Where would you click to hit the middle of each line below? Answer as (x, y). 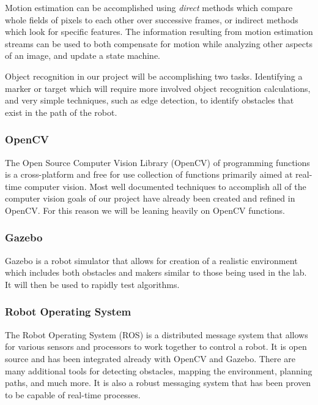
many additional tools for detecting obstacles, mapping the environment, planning (159, 370)
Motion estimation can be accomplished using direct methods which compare (149, 7)
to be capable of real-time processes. (73, 394)
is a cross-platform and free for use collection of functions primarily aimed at (149, 174)
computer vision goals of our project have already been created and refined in (150, 198)
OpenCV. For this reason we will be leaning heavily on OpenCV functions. (145, 210)
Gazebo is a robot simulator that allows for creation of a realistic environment (151, 260)
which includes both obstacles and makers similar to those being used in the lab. (156, 272)
